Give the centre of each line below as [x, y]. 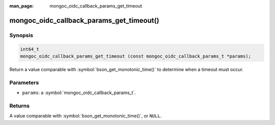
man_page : [22, 6]
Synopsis [21, 35]
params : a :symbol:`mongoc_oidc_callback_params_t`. [79, 93]
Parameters [24, 82]
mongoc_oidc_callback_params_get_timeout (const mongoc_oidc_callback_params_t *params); [136, 56]
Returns [20, 106]
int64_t [30, 49]
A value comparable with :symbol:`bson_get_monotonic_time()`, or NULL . [86, 116]
